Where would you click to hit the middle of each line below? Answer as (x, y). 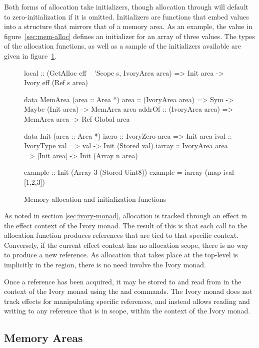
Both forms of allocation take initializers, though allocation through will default (126, 7)
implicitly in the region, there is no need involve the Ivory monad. (105, 265)
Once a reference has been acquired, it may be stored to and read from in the (123, 281)
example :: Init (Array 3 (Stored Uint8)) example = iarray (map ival (129, 172)
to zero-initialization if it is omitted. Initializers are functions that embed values (126, 16)
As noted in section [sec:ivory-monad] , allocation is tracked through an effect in (126, 216)
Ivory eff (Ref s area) (56, 82)
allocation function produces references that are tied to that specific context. (121, 235)
